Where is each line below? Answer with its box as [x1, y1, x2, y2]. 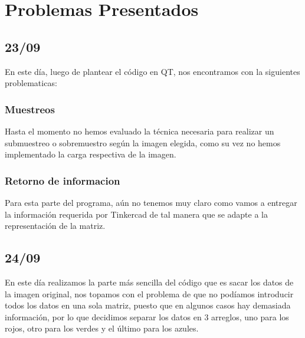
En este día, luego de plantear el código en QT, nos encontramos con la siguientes [5, 65, 300, 77]
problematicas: [5, 77, 57, 89]
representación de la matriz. [5, 219, 106, 232]
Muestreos [5, 101, 55, 116]
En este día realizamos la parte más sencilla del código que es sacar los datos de [5, 275, 294, 288]
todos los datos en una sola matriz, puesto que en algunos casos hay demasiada [5, 299, 291, 311]
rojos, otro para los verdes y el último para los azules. [5, 322, 199, 334]
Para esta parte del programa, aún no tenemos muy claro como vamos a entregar [5, 196, 297, 208]
